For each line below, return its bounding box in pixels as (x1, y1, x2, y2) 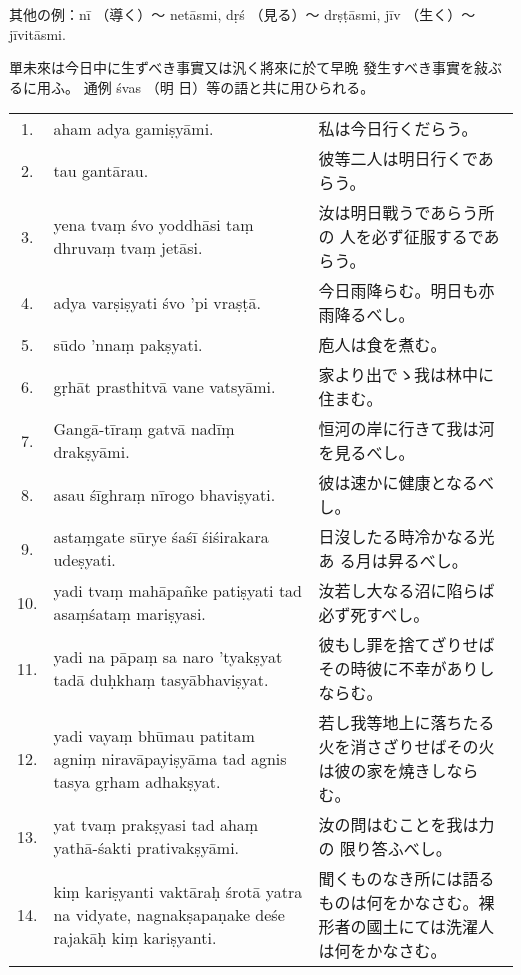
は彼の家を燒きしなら (318, 759, 479, 783)
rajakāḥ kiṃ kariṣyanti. (53, 925, 217, 949)
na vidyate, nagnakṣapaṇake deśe (53, 902, 285, 926)
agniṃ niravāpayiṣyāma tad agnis (53, 746, 287, 770)
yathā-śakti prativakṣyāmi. (53, 836, 240, 860)
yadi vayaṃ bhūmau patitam (53, 723, 255, 747)
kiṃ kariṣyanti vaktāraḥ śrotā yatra (53, 879, 303, 903)
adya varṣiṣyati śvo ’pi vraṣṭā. (53, 290, 262, 314)
